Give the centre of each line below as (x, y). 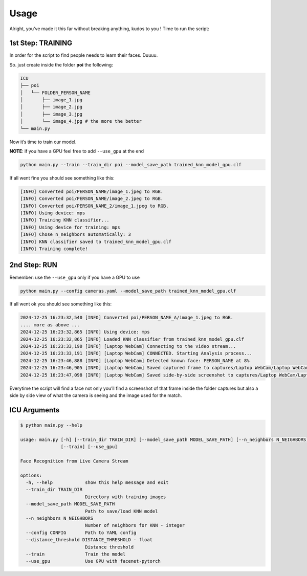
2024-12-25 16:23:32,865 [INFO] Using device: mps (85, 332)
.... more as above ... (50, 325)
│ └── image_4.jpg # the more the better (81, 121)
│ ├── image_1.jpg (51, 100)
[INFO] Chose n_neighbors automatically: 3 (76, 235)
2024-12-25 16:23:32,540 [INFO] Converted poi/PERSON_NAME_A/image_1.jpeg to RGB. (127, 318)
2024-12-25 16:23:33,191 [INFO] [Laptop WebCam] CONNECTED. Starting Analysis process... (136, 353)
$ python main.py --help (51, 425)
